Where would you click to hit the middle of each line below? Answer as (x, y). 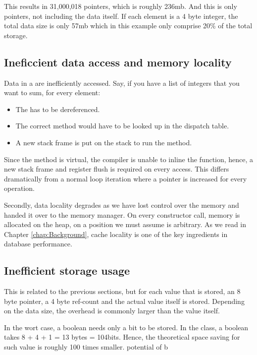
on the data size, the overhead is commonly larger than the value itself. (112, 311)
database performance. (38, 244)
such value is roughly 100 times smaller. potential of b (86, 347)
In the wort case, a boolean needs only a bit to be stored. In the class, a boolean (126, 327)
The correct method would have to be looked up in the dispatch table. (122, 126)
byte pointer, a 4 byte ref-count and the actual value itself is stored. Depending (124, 301)
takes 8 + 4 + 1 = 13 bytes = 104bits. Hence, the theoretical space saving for (122, 337)
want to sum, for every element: (52, 92)
